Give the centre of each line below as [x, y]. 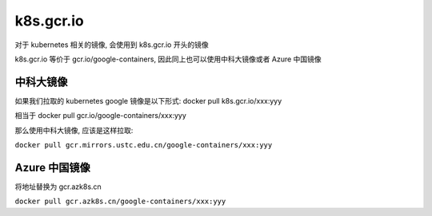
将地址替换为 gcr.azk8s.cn [58, 187]
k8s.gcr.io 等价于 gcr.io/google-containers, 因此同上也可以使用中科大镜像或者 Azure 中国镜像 [168, 59]
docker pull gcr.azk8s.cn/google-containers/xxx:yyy [120, 202]
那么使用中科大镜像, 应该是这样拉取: [74, 130]
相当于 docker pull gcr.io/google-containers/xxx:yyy [101, 116]
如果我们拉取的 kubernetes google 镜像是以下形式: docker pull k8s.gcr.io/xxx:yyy [148, 100]
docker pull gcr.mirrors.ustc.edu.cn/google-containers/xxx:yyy [144, 145]
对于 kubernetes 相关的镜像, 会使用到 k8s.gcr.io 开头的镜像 [112, 45]
